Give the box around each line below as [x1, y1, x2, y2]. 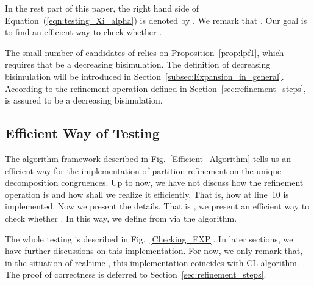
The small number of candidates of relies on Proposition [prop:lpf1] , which [5, 46, 284, 58]
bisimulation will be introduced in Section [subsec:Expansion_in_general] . [5, 69, 284, 82]
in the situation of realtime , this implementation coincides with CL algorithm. [5, 256, 299, 269]
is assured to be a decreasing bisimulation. [5, 94, 163, 107]
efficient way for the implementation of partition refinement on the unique [5, 164, 282, 177]
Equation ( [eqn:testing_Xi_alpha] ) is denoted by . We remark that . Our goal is [5, 13, 307, 26]
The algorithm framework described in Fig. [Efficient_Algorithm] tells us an [5, 152, 291, 164]
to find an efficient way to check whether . [5, 26, 162, 38]
